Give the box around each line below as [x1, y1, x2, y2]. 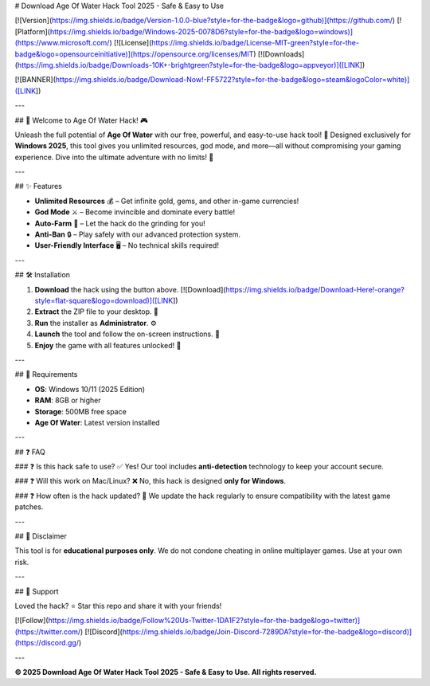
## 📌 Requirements [14, 370, 78, 379]
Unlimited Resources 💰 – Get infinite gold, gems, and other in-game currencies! [34, 196, 299, 206]
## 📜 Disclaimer [14, 531, 68, 541]
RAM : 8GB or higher [34, 395, 101, 406]
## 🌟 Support [14, 586, 59, 596]
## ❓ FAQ [14, 447, 45, 457]
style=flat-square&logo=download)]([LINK [34, 296, 174, 305]
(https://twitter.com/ [14, 626, 81, 637]
